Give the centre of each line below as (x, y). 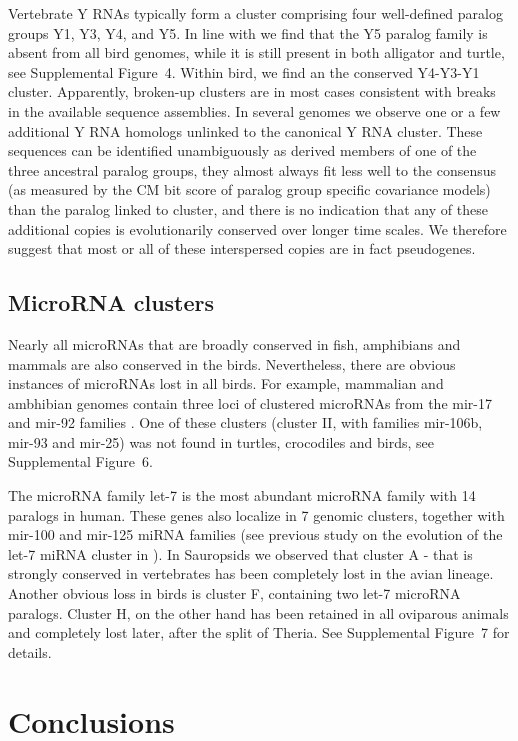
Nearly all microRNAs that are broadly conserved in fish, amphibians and (234, 343)
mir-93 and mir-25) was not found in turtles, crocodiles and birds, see (221, 441)
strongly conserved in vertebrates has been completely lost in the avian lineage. (251, 573)
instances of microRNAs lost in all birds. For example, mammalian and (226, 383)
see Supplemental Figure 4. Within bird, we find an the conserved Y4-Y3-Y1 (244, 71)
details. (30, 651)
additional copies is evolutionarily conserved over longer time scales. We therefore (257, 228)
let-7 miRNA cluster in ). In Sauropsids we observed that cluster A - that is (240, 553)
